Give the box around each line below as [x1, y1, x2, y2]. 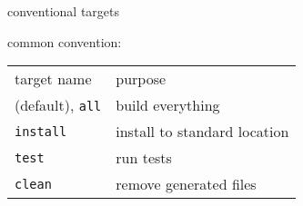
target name [15, 68, 92, 90]
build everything [116, 94, 220, 116]
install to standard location [116, 121, 289, 142]
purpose [116, 68, 167, 90]
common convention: [7, 32, 122, 51]
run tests [116, 147, 172, 169]
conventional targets [7, 2, 120, 20]
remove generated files [116, 173, 257, 195]
